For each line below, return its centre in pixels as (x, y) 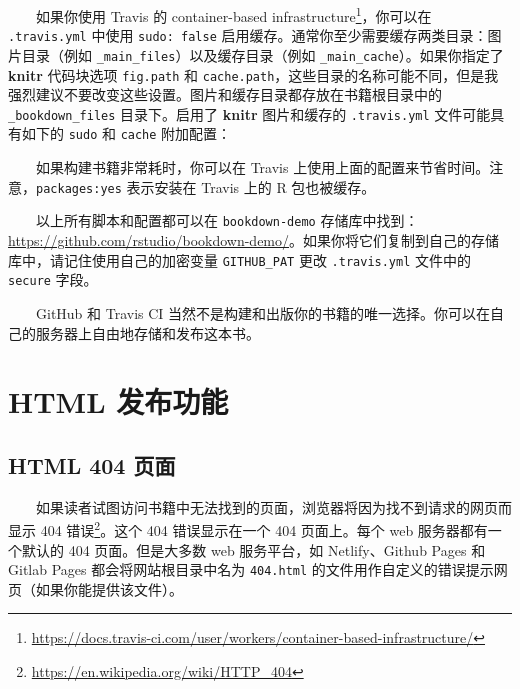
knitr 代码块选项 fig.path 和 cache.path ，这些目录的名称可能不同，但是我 (253, 74)
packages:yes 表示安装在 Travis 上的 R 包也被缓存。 (206, 186)
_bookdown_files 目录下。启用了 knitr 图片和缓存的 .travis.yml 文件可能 (249, 113)
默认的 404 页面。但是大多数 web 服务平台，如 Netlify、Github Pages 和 (253, 549)
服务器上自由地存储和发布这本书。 (147, 332)
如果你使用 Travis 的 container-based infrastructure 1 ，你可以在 (234, 14)
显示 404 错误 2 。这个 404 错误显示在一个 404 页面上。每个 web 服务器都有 (248, 528)
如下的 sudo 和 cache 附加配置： (126, 133)
